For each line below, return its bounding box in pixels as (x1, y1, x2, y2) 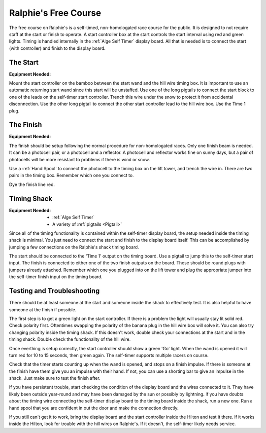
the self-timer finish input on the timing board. (9, 274, 103, 280)
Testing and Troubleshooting (9, 287, 100, 295)
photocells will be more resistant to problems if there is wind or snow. (9, 156, 150, 162)
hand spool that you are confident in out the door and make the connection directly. (9, 405, 179, 411)
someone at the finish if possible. (9, 306, 76, 313)
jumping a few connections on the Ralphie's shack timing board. (9, 244, 139, 250)
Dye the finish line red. (9, 181, 55, 187)
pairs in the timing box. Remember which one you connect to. (9, 173, 134, 179)
